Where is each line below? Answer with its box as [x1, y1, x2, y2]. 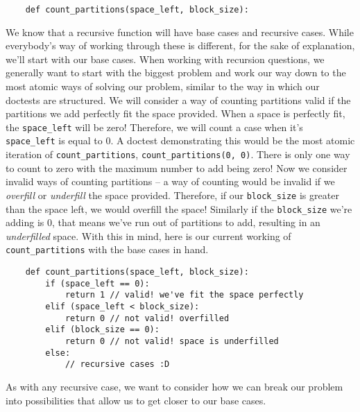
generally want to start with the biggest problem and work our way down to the [6, 65, 346, 80]
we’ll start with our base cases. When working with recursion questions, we [6, 51, 325, 66]
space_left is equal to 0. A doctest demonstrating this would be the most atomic [6, 133, 355, 148]
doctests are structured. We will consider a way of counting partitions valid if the [6, 92, 351, 107]
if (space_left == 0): [45, 278, 150, 289]
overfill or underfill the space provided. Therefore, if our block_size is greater [6, 187, 339, 202]
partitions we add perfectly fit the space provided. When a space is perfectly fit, [6, 106, 345, 121]
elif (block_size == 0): [45, 325, 160, 335]
